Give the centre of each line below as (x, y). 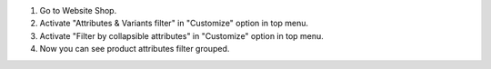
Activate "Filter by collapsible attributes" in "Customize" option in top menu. (182, 35)
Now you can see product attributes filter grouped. (135, 49)
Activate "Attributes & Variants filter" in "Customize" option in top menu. (174, 24)
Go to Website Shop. (78, 10)
